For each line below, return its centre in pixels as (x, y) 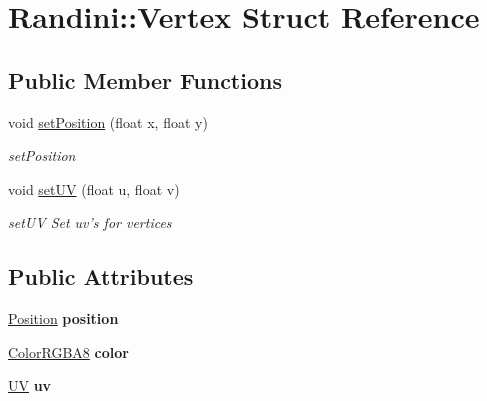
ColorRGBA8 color (68, 351)
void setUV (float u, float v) (94, 188)
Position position (63, 318)
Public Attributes (101, 276)
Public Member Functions (145, 79)
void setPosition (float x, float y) (108, 121)
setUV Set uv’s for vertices (90, 222)
